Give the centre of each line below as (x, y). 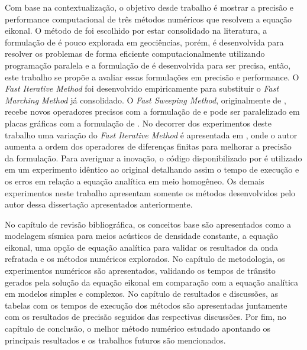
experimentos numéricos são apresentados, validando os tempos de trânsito (140, 270)
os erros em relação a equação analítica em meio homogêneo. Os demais (135, 181)
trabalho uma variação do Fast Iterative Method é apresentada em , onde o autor (151, 135)
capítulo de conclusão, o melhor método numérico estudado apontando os (138, 328)
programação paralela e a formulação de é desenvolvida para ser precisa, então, (148, 65)
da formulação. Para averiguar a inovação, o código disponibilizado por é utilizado (153, 158)
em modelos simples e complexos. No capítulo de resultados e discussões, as (142, 294)
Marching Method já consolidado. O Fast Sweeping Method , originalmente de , (146, 100)
